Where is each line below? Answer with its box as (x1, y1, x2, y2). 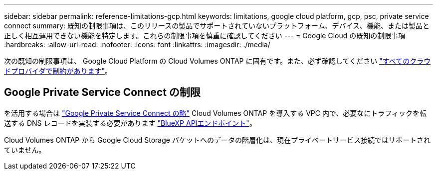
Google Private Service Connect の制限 (4, 86, 201, 99)
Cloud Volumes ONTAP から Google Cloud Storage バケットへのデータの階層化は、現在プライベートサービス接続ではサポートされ (4, 135, 431, 144)
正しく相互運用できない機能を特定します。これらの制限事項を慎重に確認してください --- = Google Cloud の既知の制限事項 (4, 31, 406, 40)
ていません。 (4, 145, 46, 154)
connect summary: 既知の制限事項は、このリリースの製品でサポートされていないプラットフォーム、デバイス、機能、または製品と (4, 21, 430, 30)
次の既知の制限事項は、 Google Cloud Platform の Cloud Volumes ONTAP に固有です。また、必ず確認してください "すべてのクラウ (4, 57, 431, 65)
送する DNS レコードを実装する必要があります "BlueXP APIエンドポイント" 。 (4, 118, 256, 127)
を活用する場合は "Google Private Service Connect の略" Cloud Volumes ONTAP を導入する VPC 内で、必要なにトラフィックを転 (4, 108, 427, 117)
